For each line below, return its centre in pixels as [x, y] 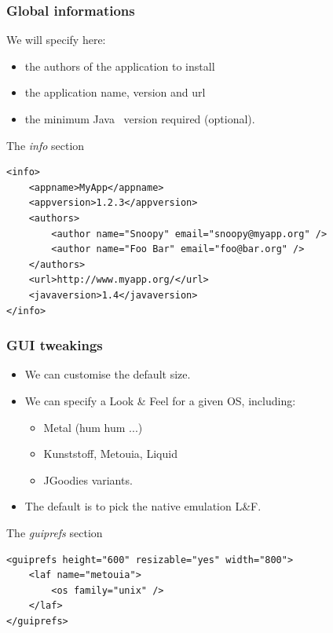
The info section [46, 145]
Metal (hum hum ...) [93, 427]
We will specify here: [56, 40]
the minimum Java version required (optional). [140, 119]
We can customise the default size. [108, 374]
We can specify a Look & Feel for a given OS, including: [160, 400]
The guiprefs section [55, 532]
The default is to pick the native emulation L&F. [143, 506]
